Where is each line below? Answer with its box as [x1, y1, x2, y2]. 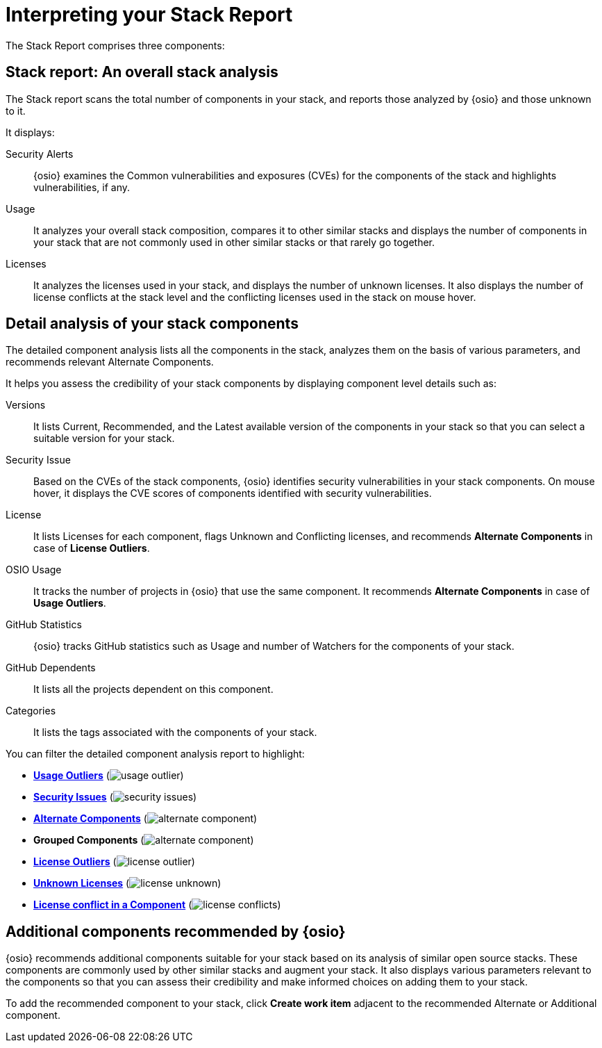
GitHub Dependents [6, 662, 96, 674]
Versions [6, 399, 46, 411]
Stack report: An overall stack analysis [6, 63, 278, 81]
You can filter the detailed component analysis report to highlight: [6, 748, 305, 760]
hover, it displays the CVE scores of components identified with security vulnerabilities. [33, 487, 432, 500]
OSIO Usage [6, 564, 62, 576]
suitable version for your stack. [33, 432, 175, 445]
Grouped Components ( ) [33, 834, 254, 846]
